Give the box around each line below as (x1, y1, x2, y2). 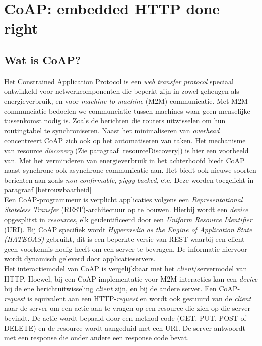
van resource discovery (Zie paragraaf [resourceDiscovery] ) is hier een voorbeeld (4, 145, 249, 155)
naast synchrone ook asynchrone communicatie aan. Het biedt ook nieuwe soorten (4, 165, 256, 175)
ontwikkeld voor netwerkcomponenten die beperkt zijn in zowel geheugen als (4, 86, 239, 96)
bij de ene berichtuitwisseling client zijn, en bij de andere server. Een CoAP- (4, 283, 240, 294)
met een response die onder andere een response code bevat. (4, 332, 189, 343)
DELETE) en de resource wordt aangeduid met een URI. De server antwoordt (4, 322, 245, 333)
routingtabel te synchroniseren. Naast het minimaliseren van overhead (4, 125, 220, 135)
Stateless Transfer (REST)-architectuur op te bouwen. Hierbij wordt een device (4, 204, 248, 215)
